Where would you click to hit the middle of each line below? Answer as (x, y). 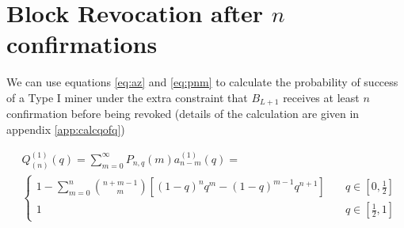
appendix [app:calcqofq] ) (66, 129)
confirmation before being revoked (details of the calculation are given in (183, 114)
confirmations (82, 44)
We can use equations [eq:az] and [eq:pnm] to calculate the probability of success (202, 82)
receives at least (321, 97)
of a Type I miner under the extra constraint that (127, 97)
